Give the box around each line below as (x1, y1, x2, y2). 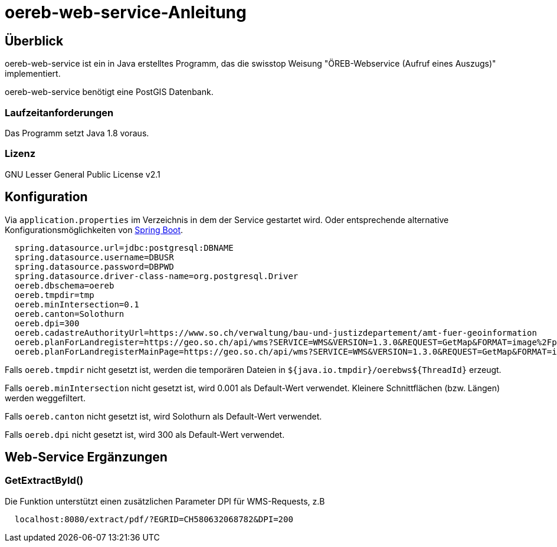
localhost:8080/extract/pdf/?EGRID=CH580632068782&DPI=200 (14, 514, 293, 524)
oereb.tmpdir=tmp (14, 290, 94, 300)
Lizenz (5, 148, 36, 160)
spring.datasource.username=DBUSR (14, 252, 174, 262)
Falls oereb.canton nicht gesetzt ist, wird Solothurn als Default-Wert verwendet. (5, 411, 322, 421)
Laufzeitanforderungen (5, 106, 114, 119)
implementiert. (5, 68, 61, 79)
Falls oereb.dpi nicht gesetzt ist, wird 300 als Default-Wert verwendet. (5, 429, 285, 440)
